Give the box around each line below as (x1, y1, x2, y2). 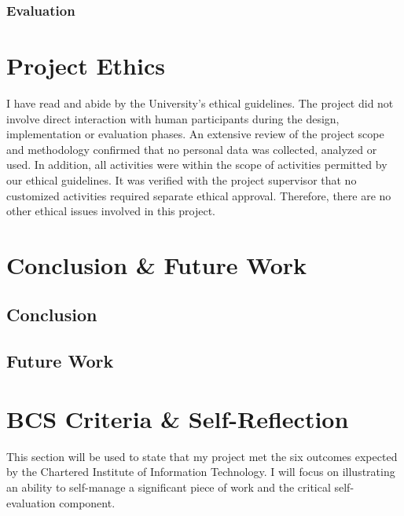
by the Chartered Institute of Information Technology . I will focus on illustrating (6, 463, 395, 480)
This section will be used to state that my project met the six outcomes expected (6, 448, 398, 464)
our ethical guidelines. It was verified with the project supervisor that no (6, 171, 357, 188)
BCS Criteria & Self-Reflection (6, 402, 349, 434)
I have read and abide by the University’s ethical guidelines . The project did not (6, 94, 394, 111)
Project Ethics (6, 49, 165, 82)
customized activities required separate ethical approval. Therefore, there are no (6, 187, 391, 203)
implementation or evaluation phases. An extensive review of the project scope (6, 126, 384, 142)
